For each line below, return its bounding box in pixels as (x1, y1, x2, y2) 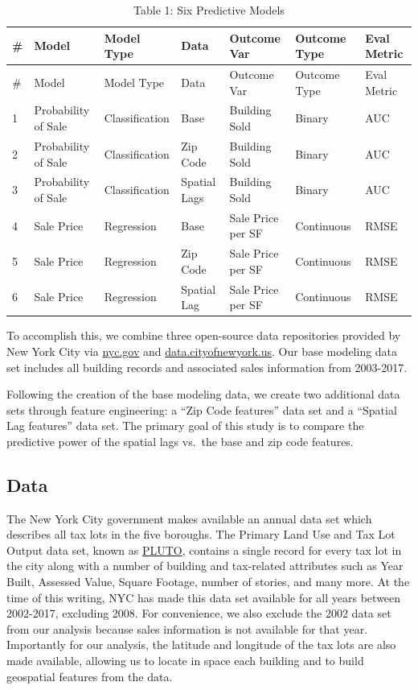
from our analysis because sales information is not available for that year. (6, 620, 368, 637)
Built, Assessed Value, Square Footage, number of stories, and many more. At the (6, 573, 410, 590)
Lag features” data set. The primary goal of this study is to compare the (6, 417, 364, 434)
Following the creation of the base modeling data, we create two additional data (6, 386, 400, 403)
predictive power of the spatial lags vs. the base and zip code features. (6, 432, 354, 449)
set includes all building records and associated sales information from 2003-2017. (6, 358, 408, 375)
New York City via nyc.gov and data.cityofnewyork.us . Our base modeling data (6, 342, 398, 359)
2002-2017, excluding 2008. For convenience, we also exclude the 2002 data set (6, 605, 391, 622)
